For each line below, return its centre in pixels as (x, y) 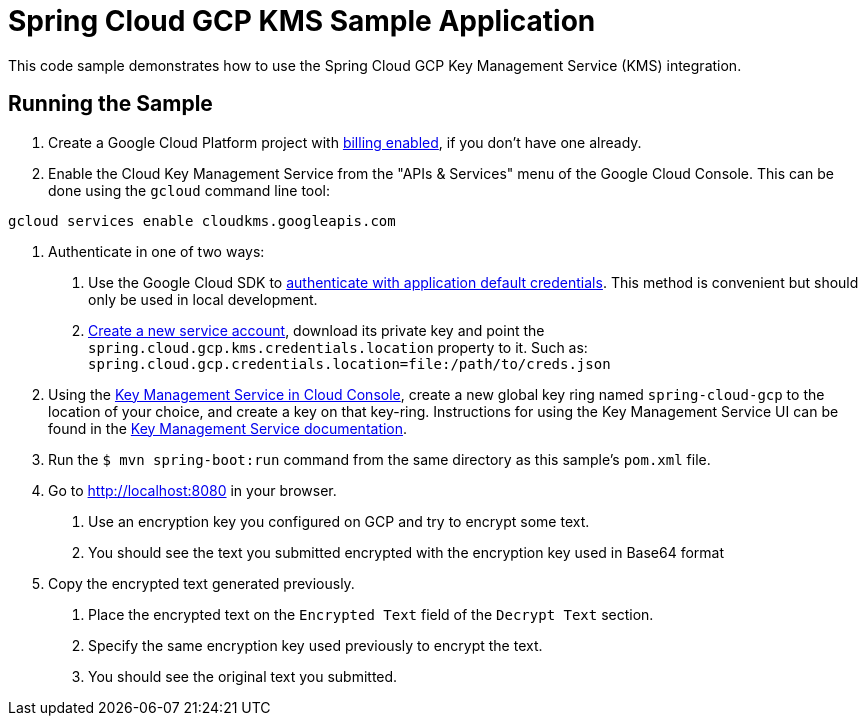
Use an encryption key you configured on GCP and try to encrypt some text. (339, 521)
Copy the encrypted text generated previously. (201, 583)
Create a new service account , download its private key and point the (316, 330)
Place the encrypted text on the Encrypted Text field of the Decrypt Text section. (371, 614)
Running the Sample (110, 104)
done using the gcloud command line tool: (189, 190)
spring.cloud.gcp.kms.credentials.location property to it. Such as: (338, 347)
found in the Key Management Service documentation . (228, 428)
